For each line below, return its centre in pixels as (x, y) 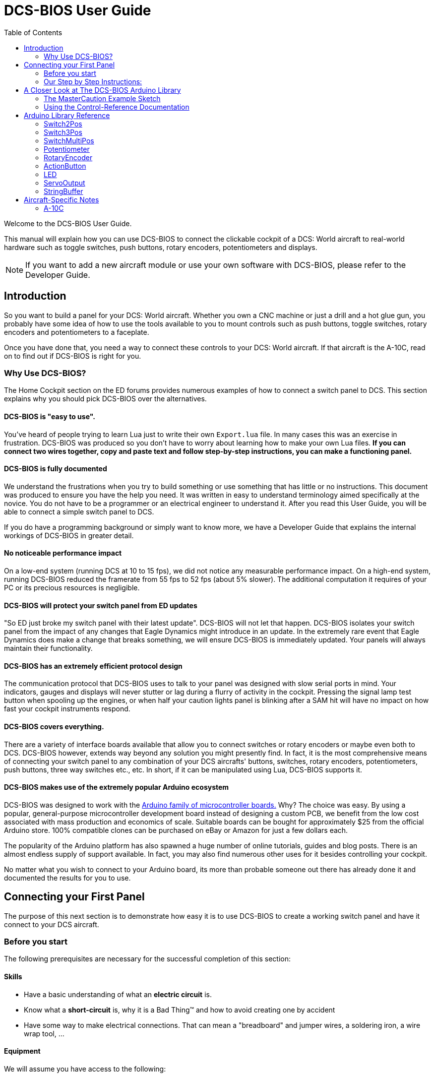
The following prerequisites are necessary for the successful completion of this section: (147, 959)
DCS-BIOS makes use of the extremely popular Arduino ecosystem (117, 787)
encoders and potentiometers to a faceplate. (77, 332)
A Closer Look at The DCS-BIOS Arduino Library (102, 90)
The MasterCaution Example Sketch (102, 98)
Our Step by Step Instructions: (93, 81)
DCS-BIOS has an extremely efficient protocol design (93, 666)
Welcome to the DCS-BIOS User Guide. (68, 223)
